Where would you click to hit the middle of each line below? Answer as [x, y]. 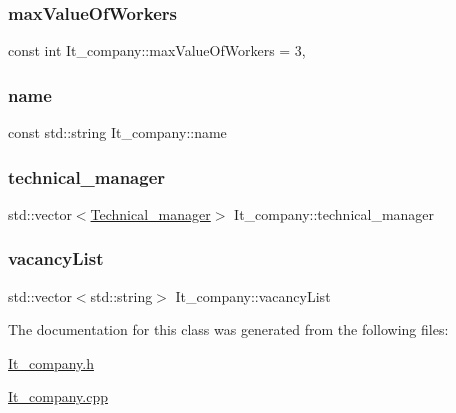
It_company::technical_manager [334, 213]
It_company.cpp [58, 396]
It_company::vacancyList [253, 295]
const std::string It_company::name [117, 132]
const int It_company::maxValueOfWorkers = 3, [157, 50]
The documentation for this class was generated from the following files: [228, 329]
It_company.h [51, 362]
